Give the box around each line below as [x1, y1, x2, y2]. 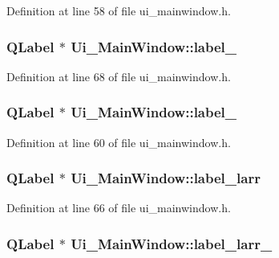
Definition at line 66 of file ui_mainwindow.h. [6, 199, 231, 216]
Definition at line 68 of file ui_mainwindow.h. [6, 68, 231, 84]
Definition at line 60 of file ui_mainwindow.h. [6, 133, 231, 150]
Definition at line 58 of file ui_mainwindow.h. [6, 2, 231, 18]
